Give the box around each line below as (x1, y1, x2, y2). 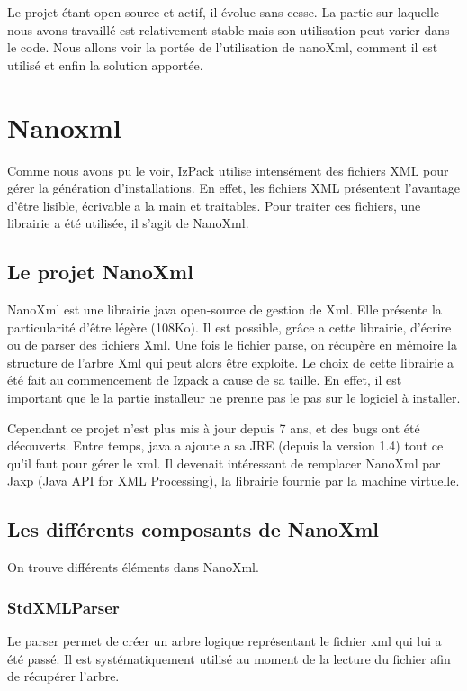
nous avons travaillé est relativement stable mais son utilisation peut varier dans (7, 20, 450, 39)
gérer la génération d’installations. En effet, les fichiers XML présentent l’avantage (7, 178, 461, 197)
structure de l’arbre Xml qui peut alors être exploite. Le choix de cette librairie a (7, 352, 454, 371)
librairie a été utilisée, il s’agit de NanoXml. (7, 214, 249, 232)
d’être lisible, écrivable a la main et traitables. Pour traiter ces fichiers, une (7, 195, 421, 214)
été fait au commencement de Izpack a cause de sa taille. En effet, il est (7, 370, 402, 389)
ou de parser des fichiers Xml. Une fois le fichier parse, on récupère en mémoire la (7, 335, 457, 354)
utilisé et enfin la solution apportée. (7, 55, 203, 74)
